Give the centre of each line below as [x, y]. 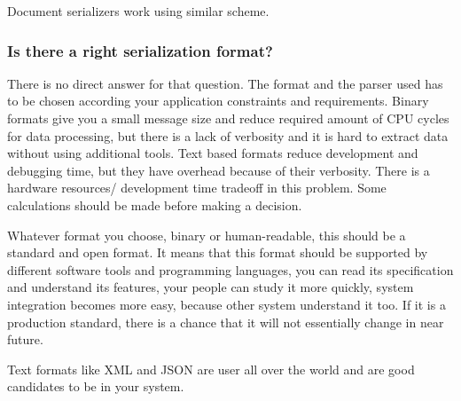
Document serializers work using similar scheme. [138, 11]
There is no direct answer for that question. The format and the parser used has [225, 83]
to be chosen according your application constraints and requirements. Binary [218, 101]
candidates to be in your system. [96, 386]
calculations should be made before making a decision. [155, 204]
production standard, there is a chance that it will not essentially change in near [226, 322]
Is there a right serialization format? [140, 50]
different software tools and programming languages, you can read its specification [230, 269]
